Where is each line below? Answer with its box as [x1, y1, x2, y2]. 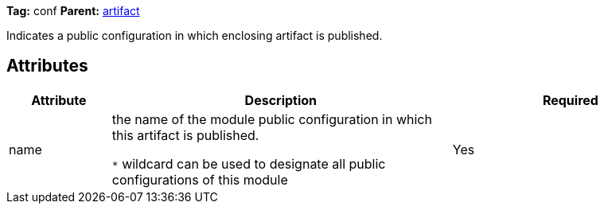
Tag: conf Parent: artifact [6, 4, 140, 17]
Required [542, 91, 598, 108]
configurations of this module [111, 171, 288, 188]
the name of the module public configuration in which [111, 111, 432, 127]
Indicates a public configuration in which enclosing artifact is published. [6, 29, 383, 42]
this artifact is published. [111, 126, 259, 143]
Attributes [6, 56, 88, 76]
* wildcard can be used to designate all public [111, 155, 386, 172]
